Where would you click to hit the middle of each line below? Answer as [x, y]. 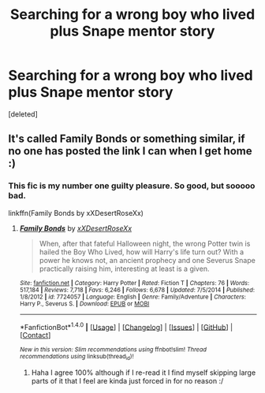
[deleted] [23, 114]
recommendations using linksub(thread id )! [77, 357]
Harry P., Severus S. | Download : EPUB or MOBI [84, 304]
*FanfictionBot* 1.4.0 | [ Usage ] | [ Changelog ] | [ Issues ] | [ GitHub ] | [126, 326]
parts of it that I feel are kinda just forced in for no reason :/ [127, 380]
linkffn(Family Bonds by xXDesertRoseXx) [76, 213]
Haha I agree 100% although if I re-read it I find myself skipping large [144, 373]
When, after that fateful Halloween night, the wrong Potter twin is [145, 243]
